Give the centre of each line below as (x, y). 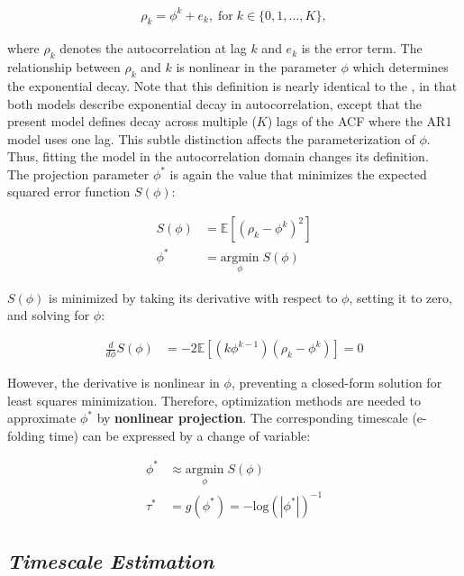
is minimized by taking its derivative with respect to (193, 297)
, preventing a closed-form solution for (337, 383)
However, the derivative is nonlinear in (114, 383)
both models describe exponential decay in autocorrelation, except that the (214, 103)
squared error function (69, 192)
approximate (42, 418)
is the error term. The (362, 48)
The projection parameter (78, 174)
